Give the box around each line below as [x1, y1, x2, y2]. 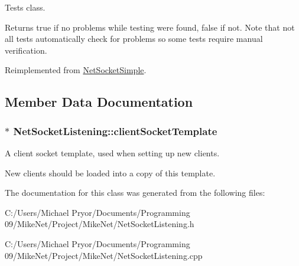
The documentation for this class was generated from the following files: [5, 186, 265, 199]
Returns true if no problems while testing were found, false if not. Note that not [5, 21, 295, 33]
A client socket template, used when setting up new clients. [5, 146, 220, 159]
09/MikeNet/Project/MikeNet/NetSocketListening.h [5, 218, 194, 230]
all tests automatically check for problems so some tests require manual [5, 32, 263, 45]
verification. [5, 44, 47, 56]
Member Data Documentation [5, 93, 193, 111]
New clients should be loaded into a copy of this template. [5, 166, 216, 179]
